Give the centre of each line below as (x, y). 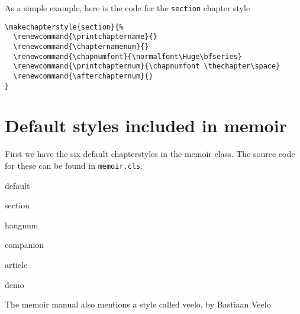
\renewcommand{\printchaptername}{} (85, 37)
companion (25, 245)
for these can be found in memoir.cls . (74, 165)
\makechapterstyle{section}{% (64, 27)
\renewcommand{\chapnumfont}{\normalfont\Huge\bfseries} (128, 56)
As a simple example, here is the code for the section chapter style (128, 8)
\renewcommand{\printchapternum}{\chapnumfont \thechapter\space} (147, 66)
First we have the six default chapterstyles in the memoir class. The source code (150, 154)
